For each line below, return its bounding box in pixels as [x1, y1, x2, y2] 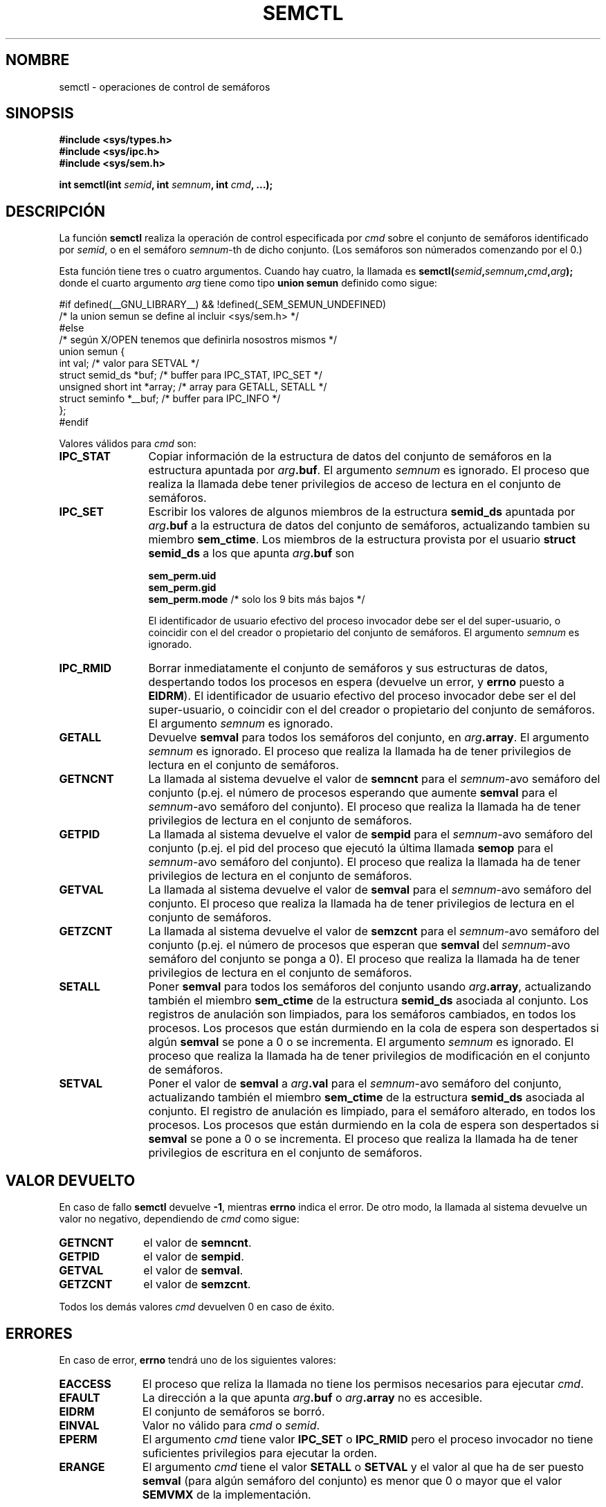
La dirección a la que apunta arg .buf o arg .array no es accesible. [142, 1390, 483, 1405]
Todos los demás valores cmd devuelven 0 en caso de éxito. [59, 1301, 335, 1313]
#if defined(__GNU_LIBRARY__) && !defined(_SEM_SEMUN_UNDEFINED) [59, 298, 387, 311]
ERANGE [59, 1459, 105, 1474]
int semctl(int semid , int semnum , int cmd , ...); [59, 179, 273, 191]
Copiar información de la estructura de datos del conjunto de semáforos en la [148, 449, 552, 464]
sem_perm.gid [148, 581, 217, 594]
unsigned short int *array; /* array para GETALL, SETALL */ [59, 381, 327, 393]
